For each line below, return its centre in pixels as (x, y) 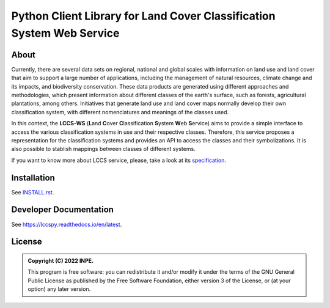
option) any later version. (59, 289)
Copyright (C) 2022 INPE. (61, 260)
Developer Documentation (63, 210)
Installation (33, 178)
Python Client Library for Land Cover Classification (143, 16)
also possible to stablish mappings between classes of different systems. (103, 149)
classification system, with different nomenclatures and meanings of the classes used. (120, 112)
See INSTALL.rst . (33, 192)
